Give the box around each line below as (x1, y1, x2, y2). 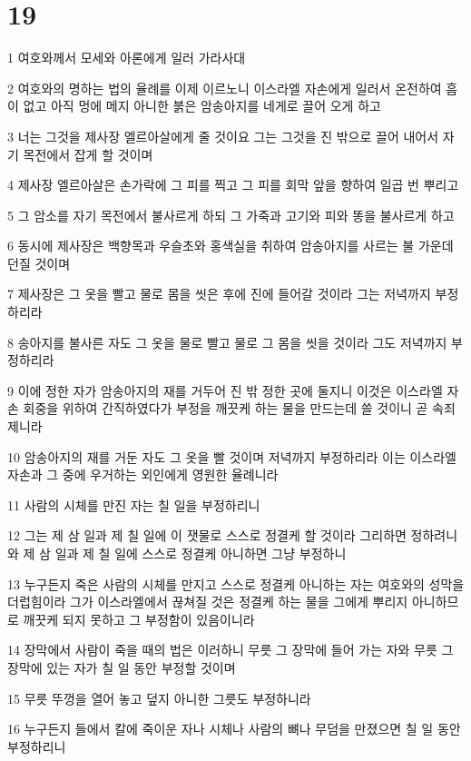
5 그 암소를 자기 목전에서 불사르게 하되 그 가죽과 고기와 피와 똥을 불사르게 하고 (7, 205, 455, 224)
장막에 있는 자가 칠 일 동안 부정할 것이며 (7, 657, 236, 677)
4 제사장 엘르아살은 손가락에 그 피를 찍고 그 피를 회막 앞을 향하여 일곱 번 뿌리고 (7, 175, 459, 194)
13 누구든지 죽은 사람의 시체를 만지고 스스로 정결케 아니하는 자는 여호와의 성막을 (7, 574, 465, 593)
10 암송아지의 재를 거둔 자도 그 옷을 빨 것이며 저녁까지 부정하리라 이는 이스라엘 (7, 447, 456, 466)
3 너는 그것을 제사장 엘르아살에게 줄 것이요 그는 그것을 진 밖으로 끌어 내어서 (7, 126, 439, 145)
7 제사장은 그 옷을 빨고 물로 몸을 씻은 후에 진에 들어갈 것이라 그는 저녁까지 (7, 284, 431, 303)
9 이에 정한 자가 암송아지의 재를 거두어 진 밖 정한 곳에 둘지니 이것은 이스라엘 (7, 380, 443, 400)
